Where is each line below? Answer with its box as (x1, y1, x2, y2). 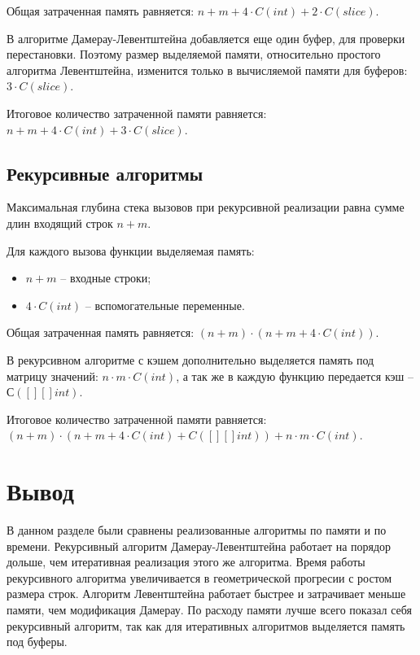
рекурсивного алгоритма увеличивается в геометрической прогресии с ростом (7, 569, 392, 586)
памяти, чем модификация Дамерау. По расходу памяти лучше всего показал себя (7, 600, 412, 618)
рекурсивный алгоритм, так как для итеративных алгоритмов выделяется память (7, 617, 405, 634)
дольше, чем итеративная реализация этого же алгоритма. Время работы (7, 553, 365, 570)
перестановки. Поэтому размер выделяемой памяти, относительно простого (7, 46, 381, 63)
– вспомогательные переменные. (85, 296, 245, 313)
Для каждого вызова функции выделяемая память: (7, 242, 255, 259)
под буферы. (7, 633, 68, 650)
